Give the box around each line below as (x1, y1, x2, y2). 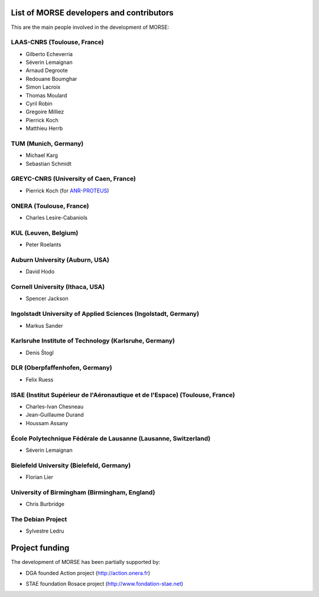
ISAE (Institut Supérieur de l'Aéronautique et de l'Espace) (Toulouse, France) (11, 390, 236, 399)
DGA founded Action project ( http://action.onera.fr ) (25, 569, 151, 576)
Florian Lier (25, 474, 53, 481)
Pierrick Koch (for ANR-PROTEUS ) (25, 187, 109, 194)
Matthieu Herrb (25, 125, 63, 132)
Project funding (11, 543, 70, 553)
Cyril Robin (25, 100, 53, 107)
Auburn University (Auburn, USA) (11, 256, 109, 264)
